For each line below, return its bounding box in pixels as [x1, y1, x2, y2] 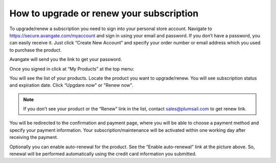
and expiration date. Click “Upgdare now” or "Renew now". [9, 82, 133, 88]
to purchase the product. [9, 46, 62, 53]
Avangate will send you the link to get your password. [9, 56, 122, 62]
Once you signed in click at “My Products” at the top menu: [9, 65, 134, 72]
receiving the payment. [9, 134, 58, 141]
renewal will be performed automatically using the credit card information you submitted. [9, 151, 197, 157]
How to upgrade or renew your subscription [9, 8, 199, 19]
